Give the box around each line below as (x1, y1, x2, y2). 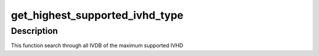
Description (11, 26, 58, 36)
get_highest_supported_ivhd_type (11, 9, 184, 22)
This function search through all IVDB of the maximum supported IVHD (11, 42, 183, 49)
